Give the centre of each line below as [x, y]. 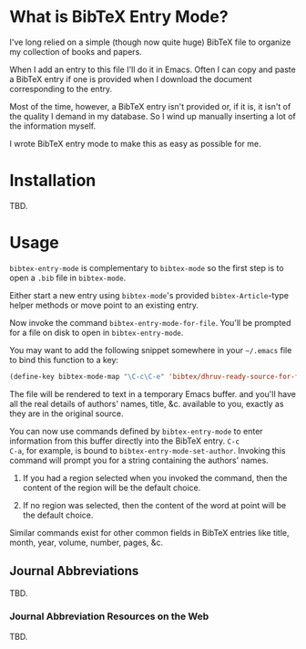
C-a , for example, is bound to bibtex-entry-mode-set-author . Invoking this [148, 450]
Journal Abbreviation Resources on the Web [109, 616]
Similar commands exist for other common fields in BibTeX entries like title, [149, 532]
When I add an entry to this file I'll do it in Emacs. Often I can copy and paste [153, 69]
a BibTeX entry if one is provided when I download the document [131, 79]
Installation [53, 181]
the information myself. [53, 126]
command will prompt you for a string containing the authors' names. [139, 460]
